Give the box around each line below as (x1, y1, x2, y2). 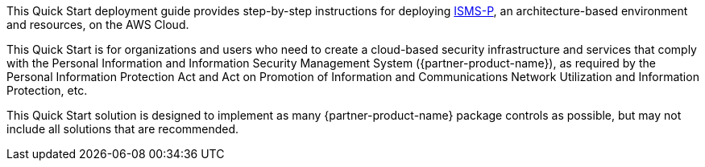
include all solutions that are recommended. (6, 122, 239, 136)
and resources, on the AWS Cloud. (6, 18, 189, 31)
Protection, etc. (6, 83, 88, 97)
